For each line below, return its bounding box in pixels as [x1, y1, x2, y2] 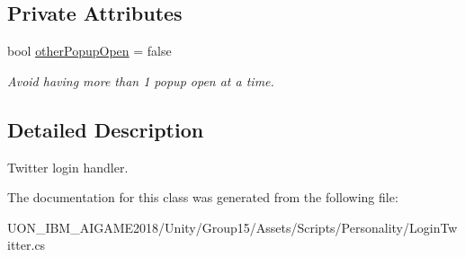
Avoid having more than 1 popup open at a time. [7, 71, 274, 90]
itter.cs [7, 235, 46, 254]
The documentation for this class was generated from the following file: [7, 188, 398, 207]
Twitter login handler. [7, 157, 129, 176]
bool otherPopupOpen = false [7, 41, 172, 60]
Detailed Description [7, 115, 204, 143]
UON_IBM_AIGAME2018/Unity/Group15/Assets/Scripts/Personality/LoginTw [7, 217, 458, 236]
